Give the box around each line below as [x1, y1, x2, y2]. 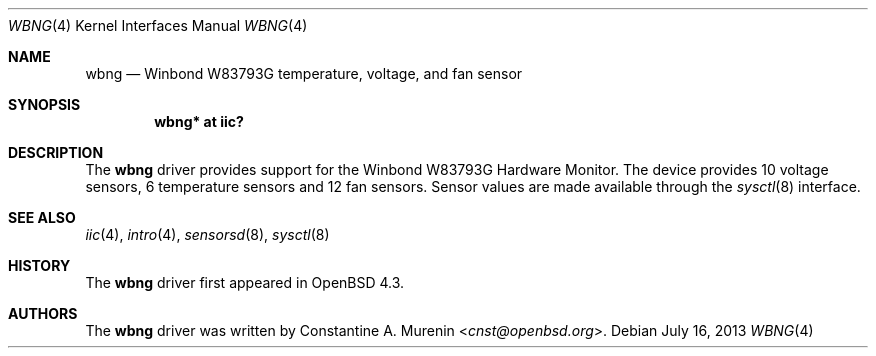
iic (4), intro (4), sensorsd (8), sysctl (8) [85, 226, 330, 243]
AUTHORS [8, 305, 78, 322]
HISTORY [8, 257, 71, 274]
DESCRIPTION [8, 144, 104, 161]
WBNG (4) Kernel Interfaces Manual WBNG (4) [8, 17, 308, 34]
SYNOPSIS [8, 96, 81, 113]
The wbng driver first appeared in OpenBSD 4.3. [85, 274, 405, 291]
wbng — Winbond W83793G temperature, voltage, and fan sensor [85, 65, 523, 82]
